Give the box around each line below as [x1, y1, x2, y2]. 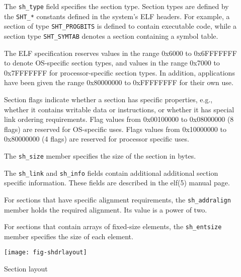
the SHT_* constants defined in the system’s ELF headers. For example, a [4, 11, 230, 21]
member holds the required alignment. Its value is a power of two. [4, 204, 207, 215]
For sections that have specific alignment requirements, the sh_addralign [4, 194, 231, 204]
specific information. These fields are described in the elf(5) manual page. [4, 177, 230, 188]
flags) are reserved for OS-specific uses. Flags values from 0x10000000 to [4, 123, 226, 134]
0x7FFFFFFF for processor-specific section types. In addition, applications [4, 67, 235, 78]
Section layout [4, 263, 48, 274]
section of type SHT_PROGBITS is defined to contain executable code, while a [4, 21, 237, 31]
